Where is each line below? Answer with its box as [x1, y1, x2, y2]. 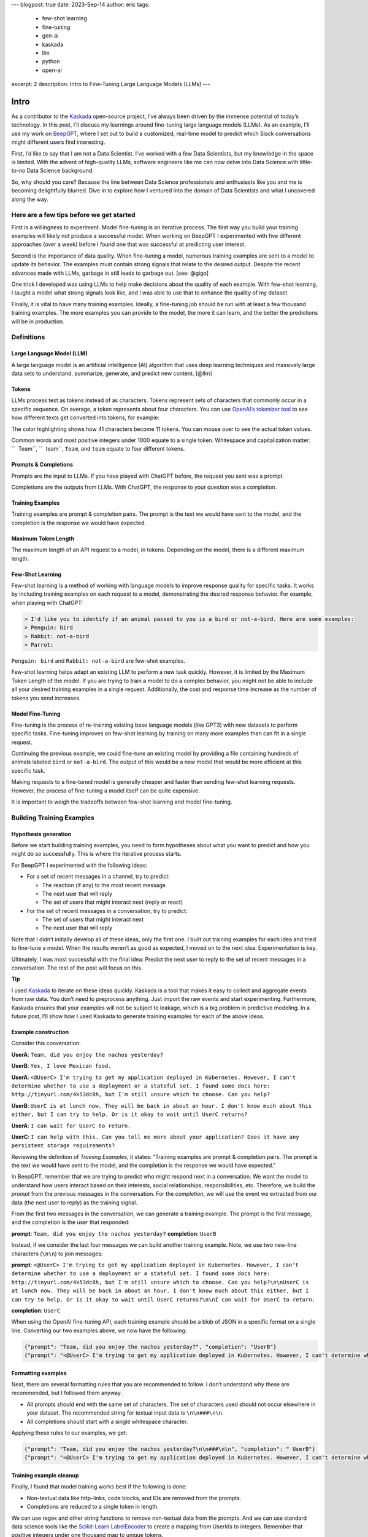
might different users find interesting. [11, 138, 105, 146]
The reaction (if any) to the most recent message [42, 881, 166, 888]
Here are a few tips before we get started [11, 211, 136, 219]
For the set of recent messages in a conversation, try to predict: [26, 907, 188, 914]
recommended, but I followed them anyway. [11, 1389, 123, 1397]
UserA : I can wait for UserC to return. [11, 1122, 131, 1129]
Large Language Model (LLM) [11, 350, 88, 357]
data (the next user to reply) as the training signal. [11, 1199, 138, 1206]
